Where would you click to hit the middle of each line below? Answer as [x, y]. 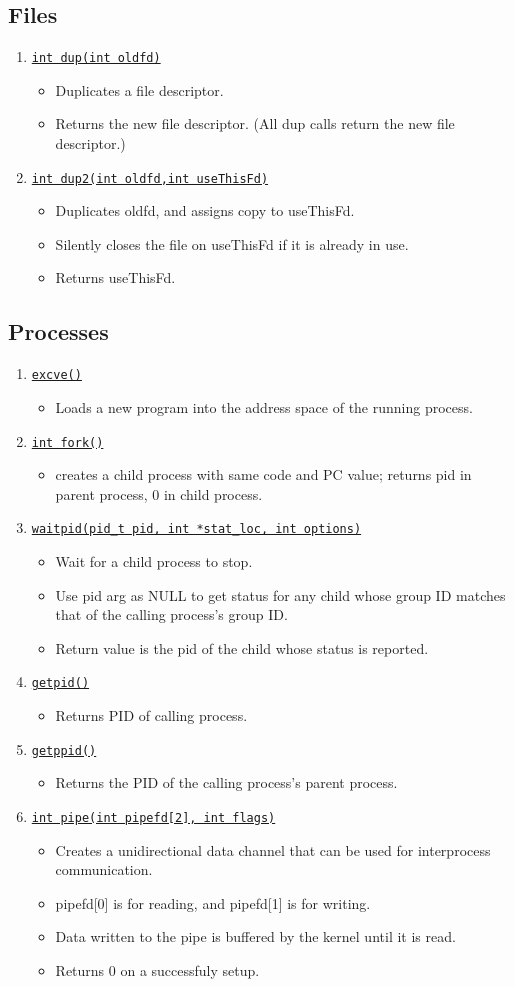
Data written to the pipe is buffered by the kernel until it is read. [255, 936]
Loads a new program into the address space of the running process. [264, 406]
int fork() [67, 442]
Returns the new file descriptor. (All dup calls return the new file [255, 123]
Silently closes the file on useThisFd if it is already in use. [232, 243]
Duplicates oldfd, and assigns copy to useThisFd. [205, 210]
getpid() [60, 683]
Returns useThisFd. [115, 277]
